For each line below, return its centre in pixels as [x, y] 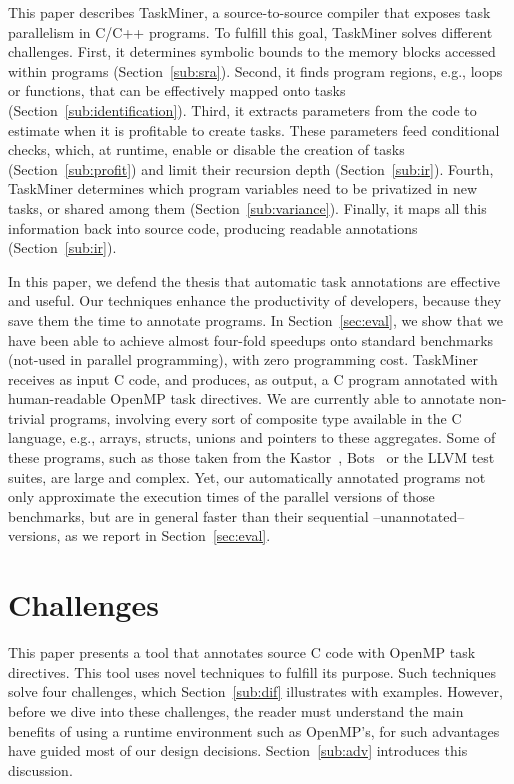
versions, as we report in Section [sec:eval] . [139, 535]
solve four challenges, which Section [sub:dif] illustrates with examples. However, [255, 691]
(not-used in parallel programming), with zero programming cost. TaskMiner [243, 359]
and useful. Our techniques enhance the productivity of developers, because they [255, 300]
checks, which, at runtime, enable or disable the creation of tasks [206, 149]
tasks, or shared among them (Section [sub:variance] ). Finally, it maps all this [247, 207]
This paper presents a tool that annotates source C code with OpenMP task [242, 652]
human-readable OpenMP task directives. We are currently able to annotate [241, 398]
